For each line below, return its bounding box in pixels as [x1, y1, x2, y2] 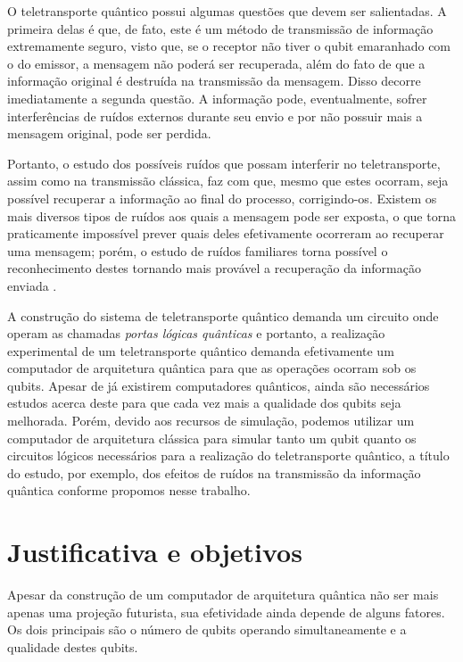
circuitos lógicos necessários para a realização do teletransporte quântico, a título [7, 446, 450, 465]
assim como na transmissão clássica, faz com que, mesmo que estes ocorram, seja [7, 171, 449, 190]
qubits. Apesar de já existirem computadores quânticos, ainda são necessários [7, 376, 430, 394]
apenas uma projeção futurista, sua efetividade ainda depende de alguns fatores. [7, 602, 445, 621]
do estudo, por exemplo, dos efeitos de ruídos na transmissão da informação [7, 463, 421, 482]
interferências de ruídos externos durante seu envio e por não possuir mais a [7, 106, 423, 125]
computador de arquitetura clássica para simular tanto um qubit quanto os [7, 428, 417, 447]
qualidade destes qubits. [7, 637, 138, 656]
